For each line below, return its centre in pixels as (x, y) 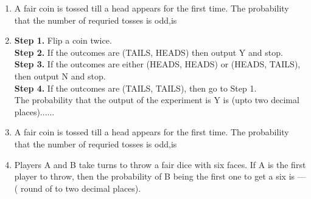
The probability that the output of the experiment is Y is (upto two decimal (157, 100)
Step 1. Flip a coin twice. (63, 40)
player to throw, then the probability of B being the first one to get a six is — (160, 176)
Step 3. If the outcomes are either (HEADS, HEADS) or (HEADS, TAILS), (157, 64)
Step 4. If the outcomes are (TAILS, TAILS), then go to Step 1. (135, 88)
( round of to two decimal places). (78, 188)
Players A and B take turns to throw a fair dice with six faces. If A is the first (160, 164)
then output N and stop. (60, 76)
